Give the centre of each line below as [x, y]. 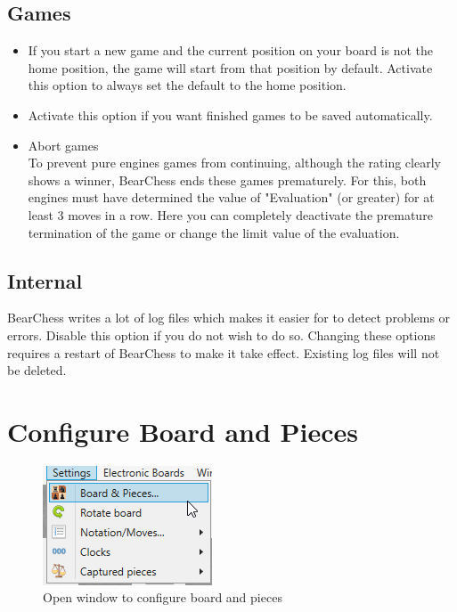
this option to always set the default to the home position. [187, 85]
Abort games [63, 145]
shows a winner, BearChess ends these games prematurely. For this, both [227, 180]
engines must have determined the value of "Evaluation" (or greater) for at [231, 197]
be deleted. [37, 370]
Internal [45, 280]
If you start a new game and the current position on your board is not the [231, 50]
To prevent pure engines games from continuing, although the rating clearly [234, 163]
